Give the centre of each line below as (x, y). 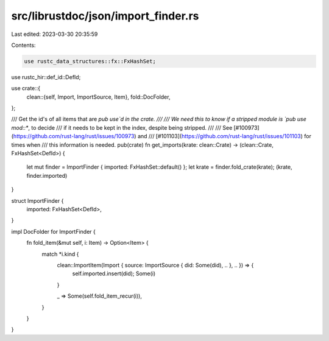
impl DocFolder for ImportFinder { (53, 231)
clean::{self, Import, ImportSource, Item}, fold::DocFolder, (98, 97)
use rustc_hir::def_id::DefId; (46, 77)
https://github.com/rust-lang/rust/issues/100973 (74, 136)
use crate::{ (26, 88)
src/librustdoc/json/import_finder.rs (105, 16)
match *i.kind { (60, 254)
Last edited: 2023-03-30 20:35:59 (55, 34)
